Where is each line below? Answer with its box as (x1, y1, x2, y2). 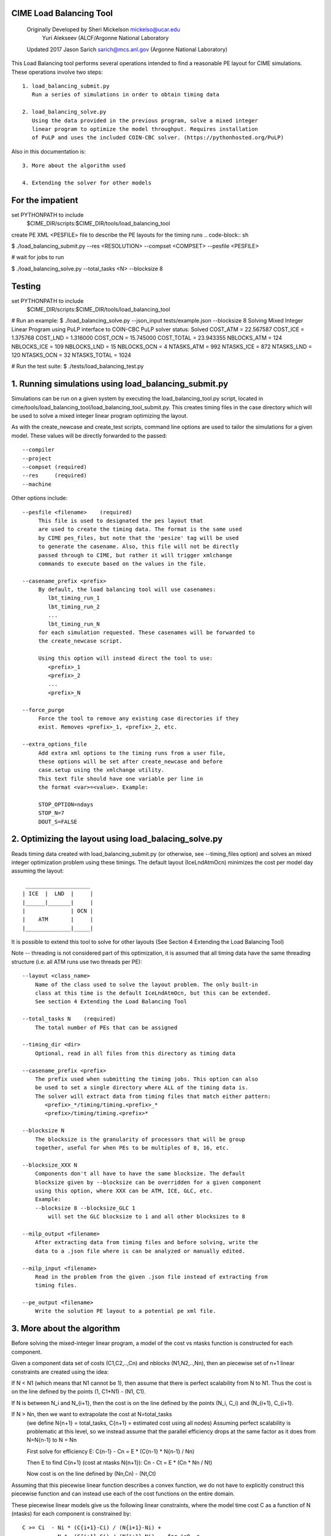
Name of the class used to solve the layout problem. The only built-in (34, 981, 259, 988)
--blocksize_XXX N (22, 1161, 78, 1169)
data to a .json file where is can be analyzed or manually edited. (34, 1247, 245, 1255)
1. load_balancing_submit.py (22, 82, 110, 89)
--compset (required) (22, 464, 87, 471)
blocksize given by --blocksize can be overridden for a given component (34, 1178, 262, 1186)
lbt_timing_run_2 (48, 603, 101, 610)
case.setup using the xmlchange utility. (38, 767, 165, 774)
